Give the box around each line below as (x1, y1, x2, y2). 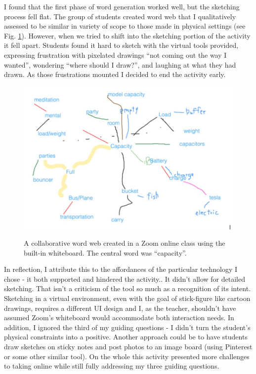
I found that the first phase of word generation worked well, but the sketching (4, 1, 240, 11)
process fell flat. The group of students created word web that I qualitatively (4, 11, 236, 21)
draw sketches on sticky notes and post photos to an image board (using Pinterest (4, 341, 253, 352)
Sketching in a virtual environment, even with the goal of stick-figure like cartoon (4, 293, 251, 303)
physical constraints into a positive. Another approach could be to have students (4, 332, 248, 342)
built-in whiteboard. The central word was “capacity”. (24, 247, 187, 258)
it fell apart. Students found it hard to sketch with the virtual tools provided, (4, 40, 239, 50)
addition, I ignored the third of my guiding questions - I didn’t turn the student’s (4, 322, 251, 332)
